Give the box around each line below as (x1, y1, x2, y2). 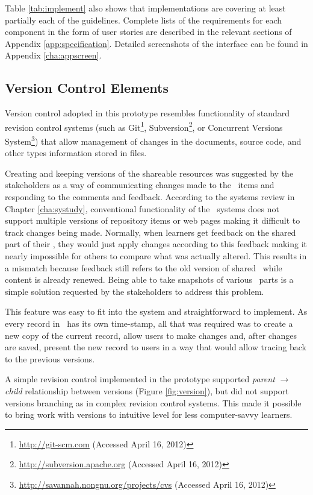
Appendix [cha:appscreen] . (5, 49, 102, 61)
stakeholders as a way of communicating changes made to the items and (5, 178, 274, 191)
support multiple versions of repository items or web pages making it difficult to (5, 214, 300, 227)
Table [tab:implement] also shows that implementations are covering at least (5, 2, 286, 14)
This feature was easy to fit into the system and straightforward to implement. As (5, 305, 308, 318)
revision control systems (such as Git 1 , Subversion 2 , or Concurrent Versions (5, 119, 283, 133)
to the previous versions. (5, 352, 95, 365)
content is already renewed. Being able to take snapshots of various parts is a (5, 273, 294, 286)
